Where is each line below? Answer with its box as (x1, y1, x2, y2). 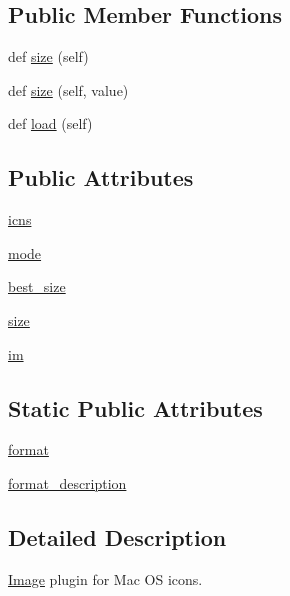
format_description (8, 472, 127, 493)
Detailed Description (8, 521, 227, 552)
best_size (8, 276, 66, 297)
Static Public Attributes (8, 392, 263, 423)
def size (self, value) (8, 79, 129, 100)
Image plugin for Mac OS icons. (8, 568, 203, 589)
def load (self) (8, 113, 93, 134)
